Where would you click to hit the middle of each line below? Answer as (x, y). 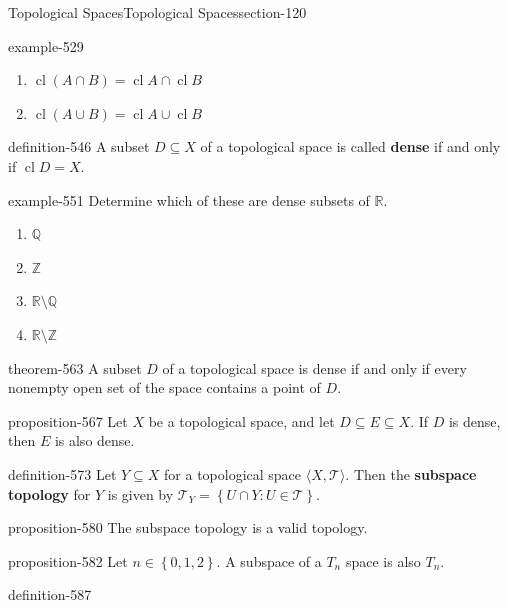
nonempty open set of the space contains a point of (164, 387)
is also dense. (94, 440)
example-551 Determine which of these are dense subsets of (189, 199)
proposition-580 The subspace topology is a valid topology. (188, 527)
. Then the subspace (411, 473)
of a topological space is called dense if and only (350, 146)
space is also (383, 560)
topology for (49, 493)
